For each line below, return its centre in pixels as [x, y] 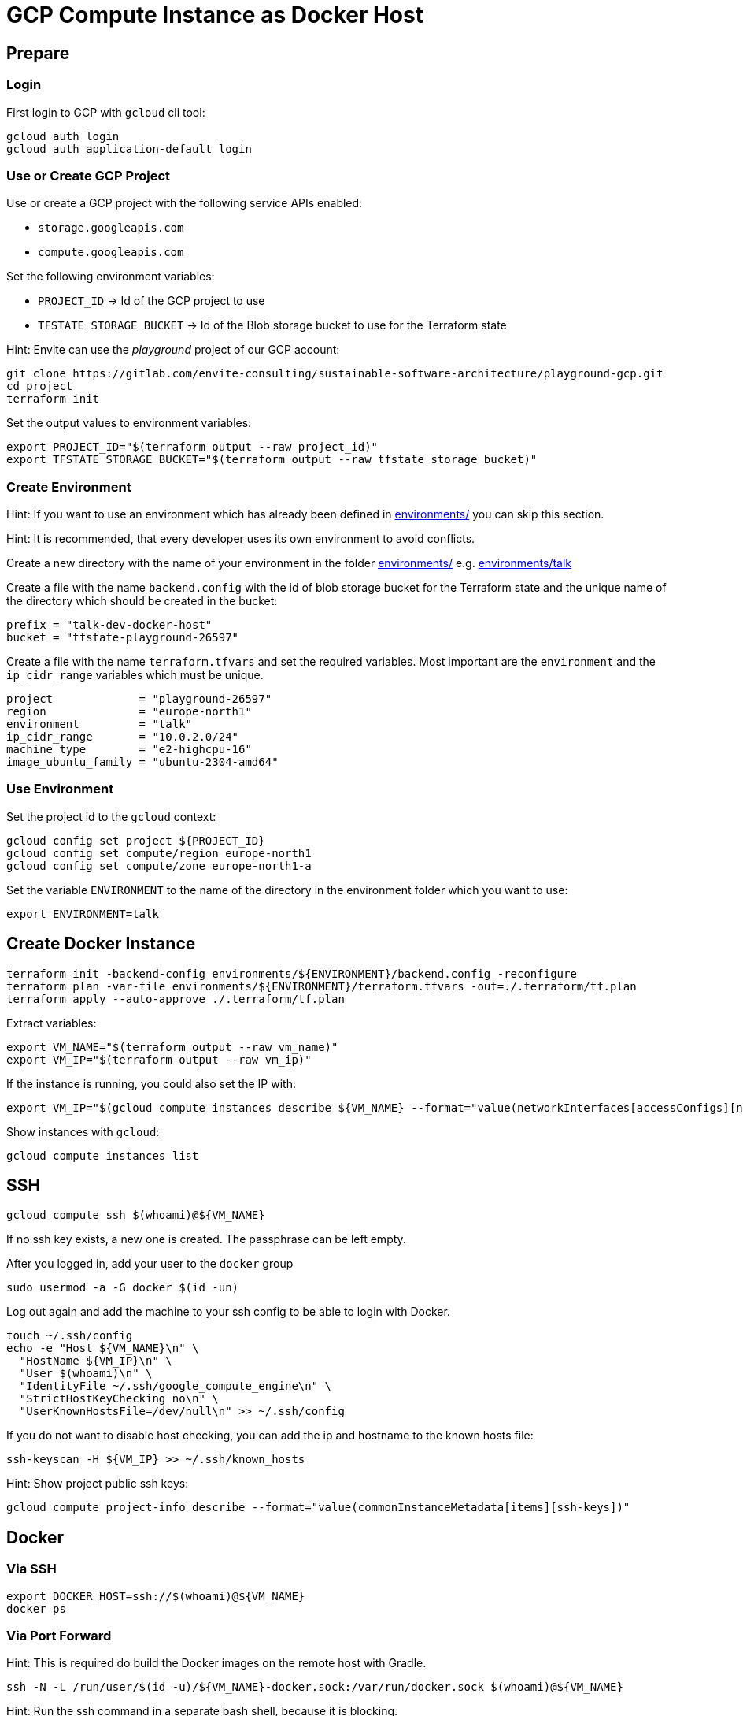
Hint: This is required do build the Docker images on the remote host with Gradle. [216, 1663]
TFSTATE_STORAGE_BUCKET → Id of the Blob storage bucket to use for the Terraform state [272, 325]
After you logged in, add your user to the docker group [150, 1264]
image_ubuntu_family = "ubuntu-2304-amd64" [142, 762]
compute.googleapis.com [111, 253]
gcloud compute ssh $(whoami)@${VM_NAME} [136, 1215]
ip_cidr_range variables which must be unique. [135, 675]
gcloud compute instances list [103, 1155]
